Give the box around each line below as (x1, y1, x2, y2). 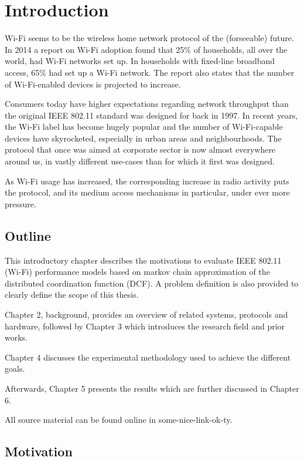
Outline (5, 226, 51, 244)
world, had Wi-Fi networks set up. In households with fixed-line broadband (5, 55, 275, 67)
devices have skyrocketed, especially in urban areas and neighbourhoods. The (5, 132, 282, 144)
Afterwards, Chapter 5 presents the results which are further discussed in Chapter (5, 382, 299, 394)
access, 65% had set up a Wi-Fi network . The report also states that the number (5, 66, 295, 78)
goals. (5, 362, 25, 375)
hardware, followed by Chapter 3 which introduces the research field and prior (5, 319, 285, 332)
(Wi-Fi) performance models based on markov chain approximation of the (5, 265, 270, 278)
